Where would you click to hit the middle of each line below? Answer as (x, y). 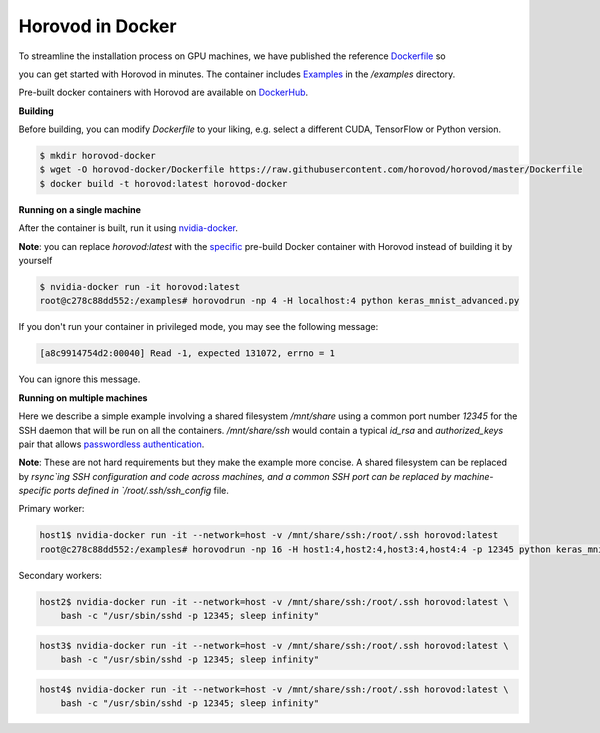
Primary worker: (51, 509)
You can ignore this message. (79, 379)
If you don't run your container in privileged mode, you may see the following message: (198, 327)
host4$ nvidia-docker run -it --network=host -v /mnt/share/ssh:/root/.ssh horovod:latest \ (274, 689)
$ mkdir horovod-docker (98, 156)
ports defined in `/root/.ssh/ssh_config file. (141, 491)
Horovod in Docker (97, 26)
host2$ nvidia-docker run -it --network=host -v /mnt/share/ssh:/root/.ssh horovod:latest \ (274, 601)
